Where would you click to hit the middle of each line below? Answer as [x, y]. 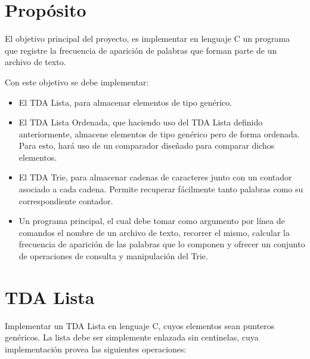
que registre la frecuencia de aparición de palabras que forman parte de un [141, 50]
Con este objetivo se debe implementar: [77, 82]
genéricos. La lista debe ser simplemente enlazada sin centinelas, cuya [132, 337]
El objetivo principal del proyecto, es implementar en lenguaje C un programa [148, 39]
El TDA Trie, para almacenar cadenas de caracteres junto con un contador [155, 177]
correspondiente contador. [66, 200]
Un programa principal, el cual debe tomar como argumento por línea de [152, 221]
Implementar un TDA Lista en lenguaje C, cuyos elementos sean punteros [140, 325]
